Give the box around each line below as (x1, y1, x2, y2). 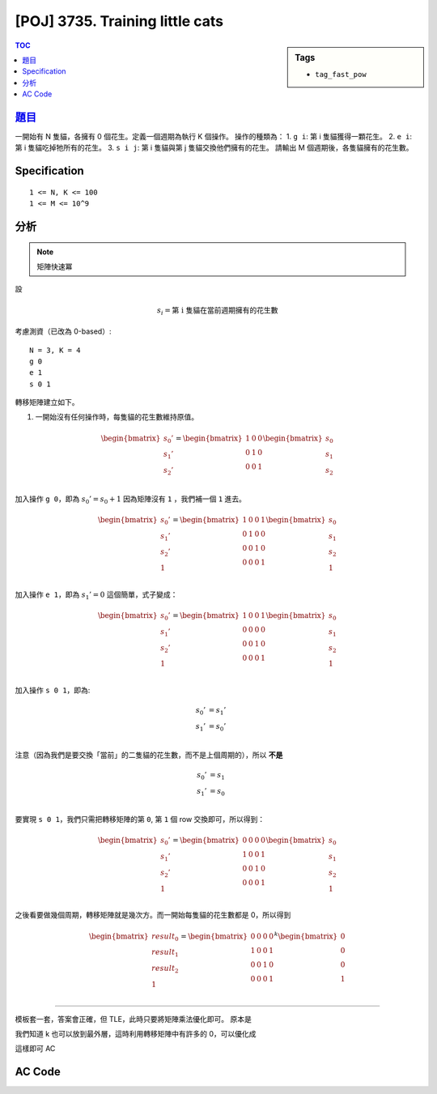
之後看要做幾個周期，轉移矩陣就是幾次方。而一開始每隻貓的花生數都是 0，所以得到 (15, 910, 291, 920)
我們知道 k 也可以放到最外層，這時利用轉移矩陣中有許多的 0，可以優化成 (15, 1029, 257, 1038)
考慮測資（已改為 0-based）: (15, 326, 112, 336)
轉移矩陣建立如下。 (15, 398, 79, 407)
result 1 (151, 947, 179, 959)
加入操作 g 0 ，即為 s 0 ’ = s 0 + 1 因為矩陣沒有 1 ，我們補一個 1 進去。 (15, 494, 246, 505)
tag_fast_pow (315, 70, 367, 79)
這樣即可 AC (15, 1044, 56, 1054)
